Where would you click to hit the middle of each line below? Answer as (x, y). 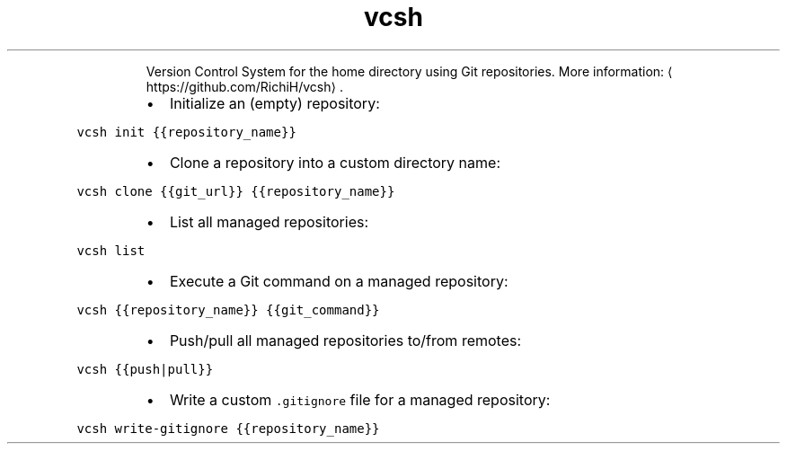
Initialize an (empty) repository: (274, 103)
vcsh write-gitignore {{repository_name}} (228, 428)
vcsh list (111, 250)
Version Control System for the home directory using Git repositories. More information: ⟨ (409, 71)
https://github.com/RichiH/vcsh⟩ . (244, 86)
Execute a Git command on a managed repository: (339, 281)
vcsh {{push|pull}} (145, 369)
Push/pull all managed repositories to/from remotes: (345, 340)
